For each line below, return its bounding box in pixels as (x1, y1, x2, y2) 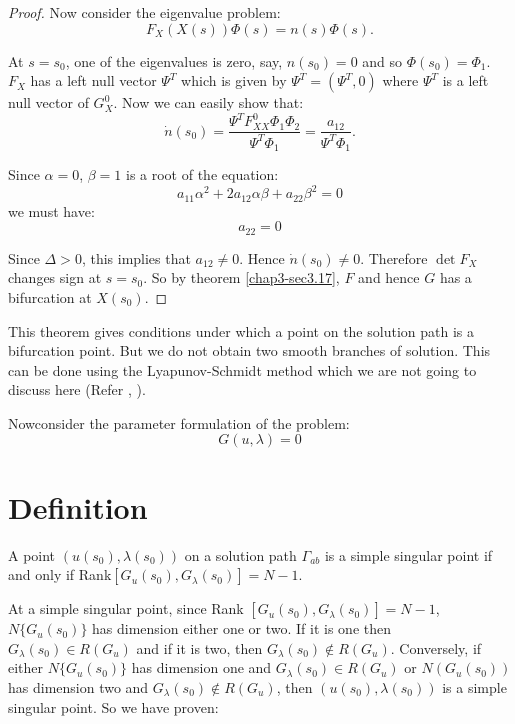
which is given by (181, 70, 287, 91)
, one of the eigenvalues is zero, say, (65, 50, 283, 71)
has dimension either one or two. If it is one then (92, 618, 392, 639)
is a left (442, 70, 489, 91)
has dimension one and (131, 657, 272, 678)
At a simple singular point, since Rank (8, 598, 244, 619)
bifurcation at (8, 286, 92, 307)
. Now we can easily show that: (113, 92, 304, 113)
